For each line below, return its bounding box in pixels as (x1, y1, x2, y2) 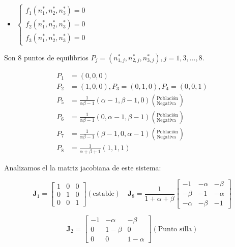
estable (93, 190, 114, 198)
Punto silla (158, 225, 192, 233)
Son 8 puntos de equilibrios (4, 52, 89, 62)
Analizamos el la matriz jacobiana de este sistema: (4, 162, 161, 172)
